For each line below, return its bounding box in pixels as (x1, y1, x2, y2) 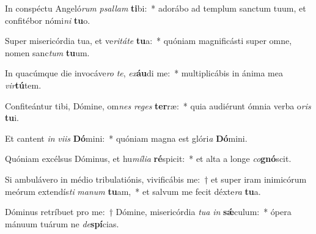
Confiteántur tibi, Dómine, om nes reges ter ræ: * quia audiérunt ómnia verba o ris (5, 99, 311, 112)
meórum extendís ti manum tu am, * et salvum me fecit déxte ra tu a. (5, 185, 261, 197)
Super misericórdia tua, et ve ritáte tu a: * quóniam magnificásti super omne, (5, 34, 292, 47)
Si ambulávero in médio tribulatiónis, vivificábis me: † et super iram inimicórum (5, 172, 307, 185)
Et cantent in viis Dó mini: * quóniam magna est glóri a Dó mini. (5, 131, 248, 144)
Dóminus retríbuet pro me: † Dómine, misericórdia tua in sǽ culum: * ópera (5, 205, 292, 218)
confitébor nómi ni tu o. (5, 13, 90, 26)
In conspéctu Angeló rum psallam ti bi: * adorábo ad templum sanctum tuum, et (5, 2, 306, 14)
